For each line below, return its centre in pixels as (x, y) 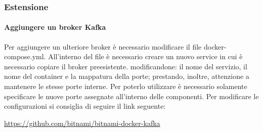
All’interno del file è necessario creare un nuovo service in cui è (145, 56)
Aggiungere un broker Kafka (55, 27)
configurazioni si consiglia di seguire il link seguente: (85, 106)
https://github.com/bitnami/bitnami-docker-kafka (82, 123)
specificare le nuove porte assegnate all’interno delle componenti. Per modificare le (131, 96)
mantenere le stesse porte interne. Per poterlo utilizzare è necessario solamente (126, 86)
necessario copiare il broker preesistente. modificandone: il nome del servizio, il (126, 66)
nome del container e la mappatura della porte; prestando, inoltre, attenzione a (127, 76)
